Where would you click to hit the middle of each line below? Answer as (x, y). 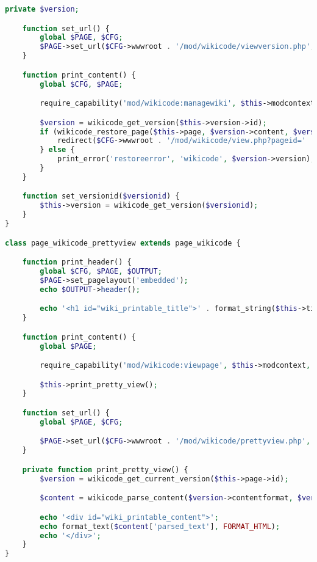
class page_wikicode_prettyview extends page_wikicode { (123, 243)
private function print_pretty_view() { (105, 469)
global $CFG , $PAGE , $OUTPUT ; (101, 271)
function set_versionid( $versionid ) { (101, 196)
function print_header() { (77, 262)
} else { (57, 150)
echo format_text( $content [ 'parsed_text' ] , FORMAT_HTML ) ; (160, 526)
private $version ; (42, 9)
